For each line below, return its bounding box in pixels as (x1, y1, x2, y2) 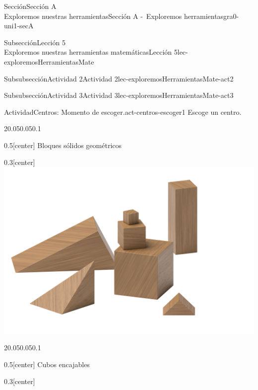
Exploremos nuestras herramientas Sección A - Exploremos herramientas (4, 10, 224, 21)
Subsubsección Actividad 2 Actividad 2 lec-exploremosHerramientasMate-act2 (4, 73, 234, 83)
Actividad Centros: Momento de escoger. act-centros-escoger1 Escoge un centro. (4, 106, 242, 117)
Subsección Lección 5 (4, 37, 65, 47)
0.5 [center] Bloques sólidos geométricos (4, 140, 122, 150)
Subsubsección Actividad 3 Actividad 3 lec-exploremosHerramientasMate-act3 (4, 90, 234, 100)
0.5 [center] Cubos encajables (4, 359, 90, 369)
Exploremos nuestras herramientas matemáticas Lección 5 (4, 47, 178, 57)
